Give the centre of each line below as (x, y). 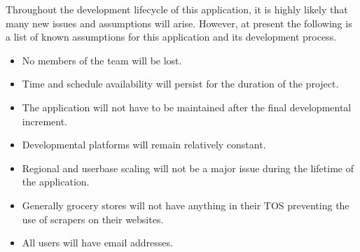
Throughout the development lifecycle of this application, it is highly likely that (177, 9)
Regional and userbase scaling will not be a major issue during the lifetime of (188, 168)
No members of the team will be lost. (102, 60)
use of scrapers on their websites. (93, 219)
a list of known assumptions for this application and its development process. (171, 37)
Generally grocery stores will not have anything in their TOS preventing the (186, 205)
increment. (45, 121)
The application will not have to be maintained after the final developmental (187, 107)
